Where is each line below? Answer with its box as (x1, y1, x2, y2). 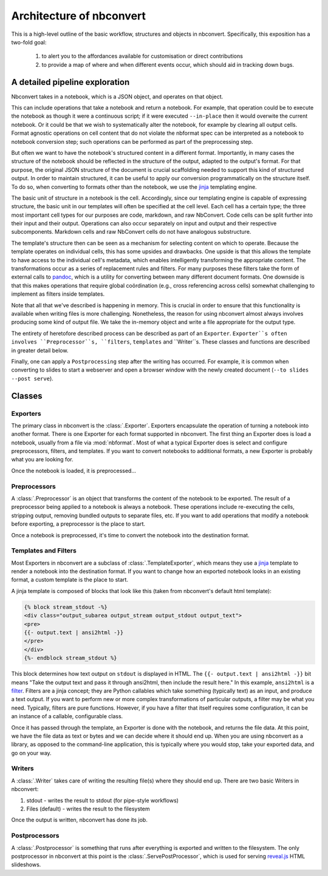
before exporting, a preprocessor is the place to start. (11, 520, 146, 528)
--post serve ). (11, 375, 54, 382)
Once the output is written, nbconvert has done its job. (11, 817, 148, 824)
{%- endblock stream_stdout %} (24, 654, 118, 662)
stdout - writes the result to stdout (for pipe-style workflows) (26, 796, 179, 804)
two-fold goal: (11, 38, 47, 46)
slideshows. (11, 861, 41, 868)
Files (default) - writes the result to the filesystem (26, 805, 150, 812)
